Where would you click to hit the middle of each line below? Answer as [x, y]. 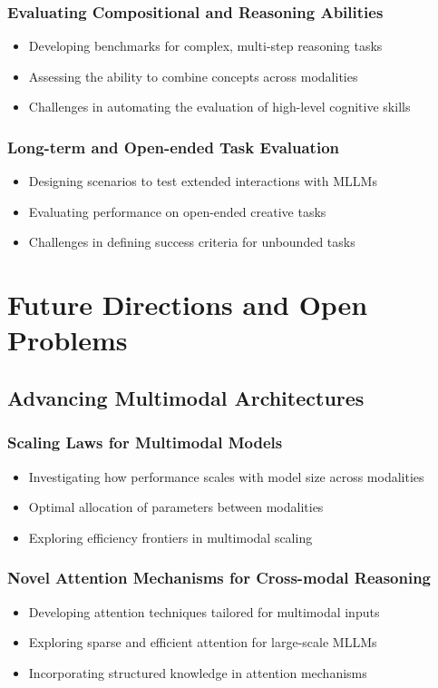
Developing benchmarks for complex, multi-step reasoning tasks [205, 46]
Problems [68, 340]
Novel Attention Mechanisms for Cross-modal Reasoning [219, 578]
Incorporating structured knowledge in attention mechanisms [198, 672]
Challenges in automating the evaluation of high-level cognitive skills [219, 107]
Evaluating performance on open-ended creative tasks [177, 211]
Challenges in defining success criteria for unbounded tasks [192, 242]
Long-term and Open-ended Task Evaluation [174, 147]
